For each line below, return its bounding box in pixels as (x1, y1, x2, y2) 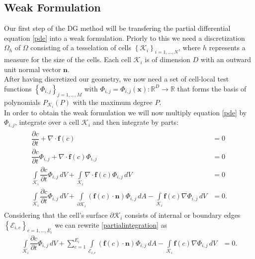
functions (4, 83, 32, 93)
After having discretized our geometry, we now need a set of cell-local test (4, 74, 229, 84)
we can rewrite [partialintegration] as (55, 219, 168, 230)
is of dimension (145, 54, 190, 65)
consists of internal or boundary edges (125, 210, 241, 220)
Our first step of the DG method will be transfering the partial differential (4, 23, 231, 33)
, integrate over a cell (14, 117, 80, 127)
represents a (209, 42, 246, 53)
